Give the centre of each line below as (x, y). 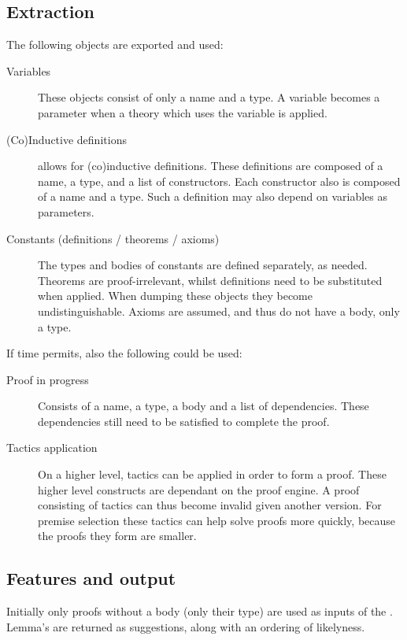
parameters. (66, 211)
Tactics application (52, 448)
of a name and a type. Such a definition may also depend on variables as (213, 196)
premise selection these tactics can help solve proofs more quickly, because (217, 520)
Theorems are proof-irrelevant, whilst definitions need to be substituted (210, 280)
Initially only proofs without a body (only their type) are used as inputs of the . (200, 611)
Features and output (91, 578)
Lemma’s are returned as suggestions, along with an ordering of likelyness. (186, 626)
